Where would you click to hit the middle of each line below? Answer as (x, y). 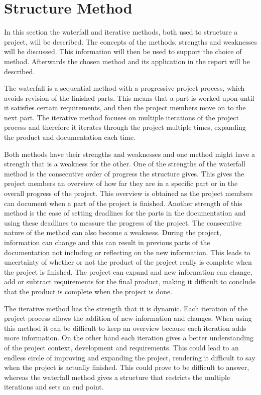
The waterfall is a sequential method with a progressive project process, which (124, 88)
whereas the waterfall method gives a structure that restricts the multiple (117, 377)
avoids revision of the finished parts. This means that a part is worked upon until (129, 97)
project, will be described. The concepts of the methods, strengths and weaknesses (130, 41)
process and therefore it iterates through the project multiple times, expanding (125, 127)
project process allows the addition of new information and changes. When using (128, 318)
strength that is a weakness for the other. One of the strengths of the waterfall (125, 164)
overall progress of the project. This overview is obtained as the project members (128, 193)
